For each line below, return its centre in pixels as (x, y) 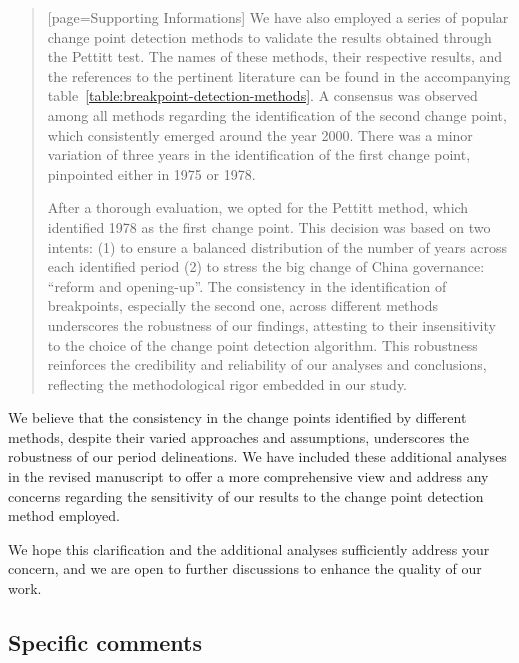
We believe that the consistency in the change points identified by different (237, 417)
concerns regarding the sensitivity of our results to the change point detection (246, 495)
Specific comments (105, 642)
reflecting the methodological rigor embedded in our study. (227, 383)
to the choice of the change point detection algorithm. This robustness (262, 344)
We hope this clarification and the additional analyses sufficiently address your (249, 548)
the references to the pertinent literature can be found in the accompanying (279, 75)
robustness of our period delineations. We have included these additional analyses (257, 456)
